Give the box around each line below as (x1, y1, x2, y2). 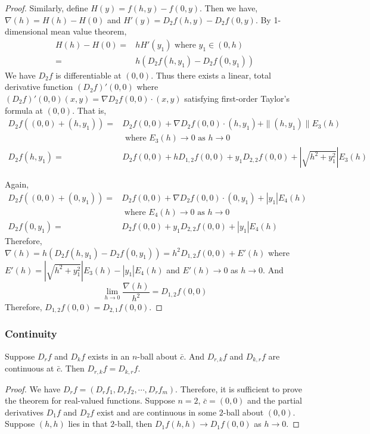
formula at (5, 104, 43, 116)
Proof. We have (5, 382, 61, 395)
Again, (5, 178, 29, 191)
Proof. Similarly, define (5, 2, 88, 14)
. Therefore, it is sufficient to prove (175, 382, 303, 395)
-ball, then (114, 417, 153, 430)
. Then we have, (200, 2, 258, 14)
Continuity (5, 326, 57, 341)
